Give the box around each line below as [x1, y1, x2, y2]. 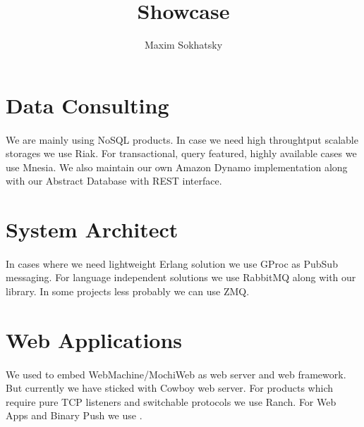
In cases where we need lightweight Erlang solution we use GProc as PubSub [6, 256, 338, 271]
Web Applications [6, 325, 183, 354]
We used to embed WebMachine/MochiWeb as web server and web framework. [6, 366, 346, 381]
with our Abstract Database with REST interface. [6, 173, 222, 188]
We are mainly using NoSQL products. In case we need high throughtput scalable [6, 132, 358, 147]
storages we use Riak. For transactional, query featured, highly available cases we [6, 146, 357, 161]
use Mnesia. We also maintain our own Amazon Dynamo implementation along [6, 159, 348, 174]
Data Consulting [6, 90, 169, 119]
